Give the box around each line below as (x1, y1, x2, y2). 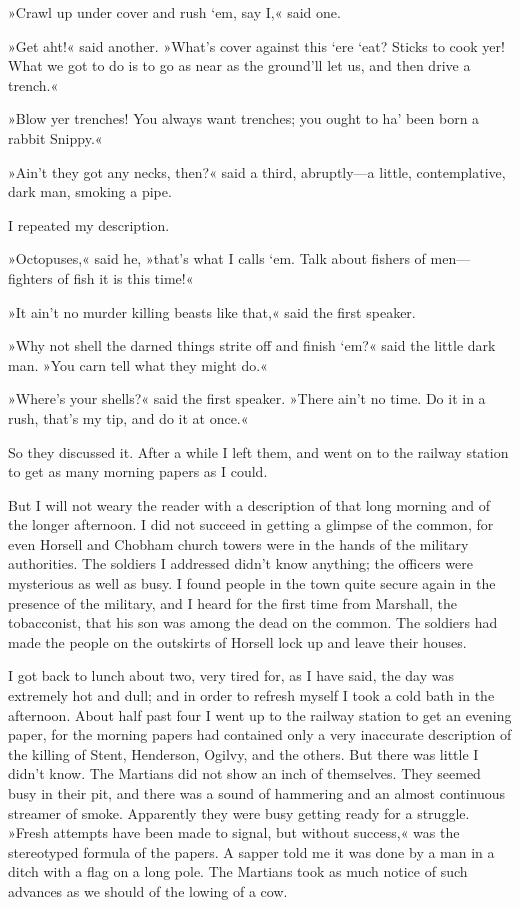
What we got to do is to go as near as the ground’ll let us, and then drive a (8, 55, 471, 76)
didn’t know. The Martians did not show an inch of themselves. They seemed (8, 763, 481, 784)
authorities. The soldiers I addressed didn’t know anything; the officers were (8, 553, 473, 574)
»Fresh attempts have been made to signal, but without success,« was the (8, 822, 460, 843)
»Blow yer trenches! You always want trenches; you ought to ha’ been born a (8, 108, 480, 129)
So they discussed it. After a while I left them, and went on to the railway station (8, 441, 509, 462)
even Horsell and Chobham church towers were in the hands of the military (8, 533, 469, 554)
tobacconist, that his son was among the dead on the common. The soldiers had (8, 612, 498, 633)
